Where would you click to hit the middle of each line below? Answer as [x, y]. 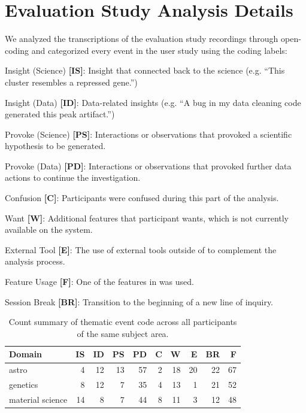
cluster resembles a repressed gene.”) [71, 82]
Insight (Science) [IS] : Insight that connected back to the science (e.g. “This [145, 70]
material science [38, 399]
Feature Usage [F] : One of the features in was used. [99, 282]
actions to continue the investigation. [73, 177]
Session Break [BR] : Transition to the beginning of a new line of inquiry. [139, 301]
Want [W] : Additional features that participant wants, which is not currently [147, 218]
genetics [24, 385]
